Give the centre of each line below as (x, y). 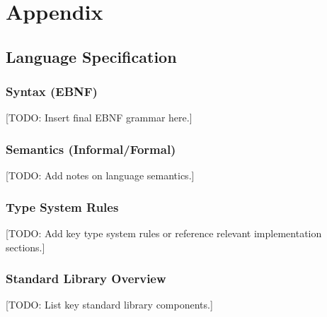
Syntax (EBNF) (52, 91)
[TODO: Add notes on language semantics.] (100, 175)
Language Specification (91, 56)
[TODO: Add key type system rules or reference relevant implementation (164, 233)
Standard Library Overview (86, 279)
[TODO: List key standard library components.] (109, 305)
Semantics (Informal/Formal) (91, 149)
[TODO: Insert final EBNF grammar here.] (99, 118)
